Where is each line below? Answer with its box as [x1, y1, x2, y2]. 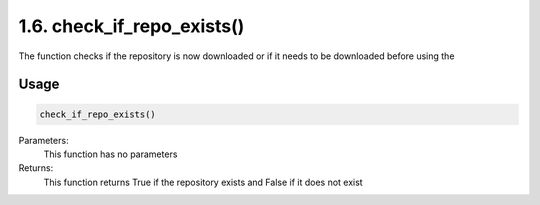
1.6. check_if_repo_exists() [18, 15, 245, 37]
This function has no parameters [43, 148, 178, 160]
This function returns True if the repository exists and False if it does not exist [43, 176, 364, 188]
